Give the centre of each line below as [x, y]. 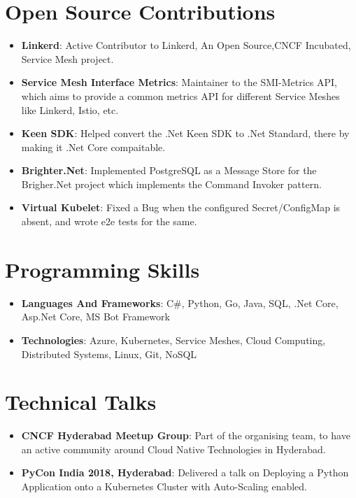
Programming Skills [102, 269]
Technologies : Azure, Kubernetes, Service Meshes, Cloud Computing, [173, 340]
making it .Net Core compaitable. [93, 147]
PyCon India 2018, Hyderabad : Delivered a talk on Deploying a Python [185, 472]
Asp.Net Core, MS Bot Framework [95, 316]
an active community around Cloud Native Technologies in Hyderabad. [173, 449]
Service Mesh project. [67, 58]
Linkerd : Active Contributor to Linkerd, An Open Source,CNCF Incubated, [186, 45]
